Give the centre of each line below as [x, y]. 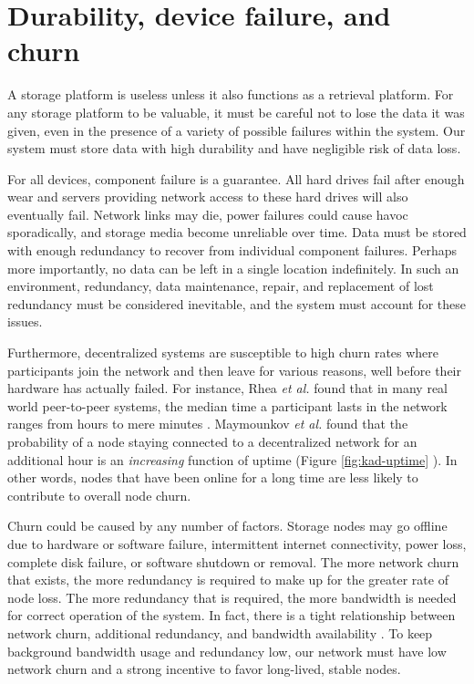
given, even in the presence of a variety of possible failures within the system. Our [237, 130]
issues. [25, 321]
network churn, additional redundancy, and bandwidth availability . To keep [220, 632]
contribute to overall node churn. [99, 495]
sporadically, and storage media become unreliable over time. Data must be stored [237, 232]
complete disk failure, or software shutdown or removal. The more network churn [233, 561]
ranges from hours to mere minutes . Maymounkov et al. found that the [208, 424]
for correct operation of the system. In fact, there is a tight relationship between [232, 615]
